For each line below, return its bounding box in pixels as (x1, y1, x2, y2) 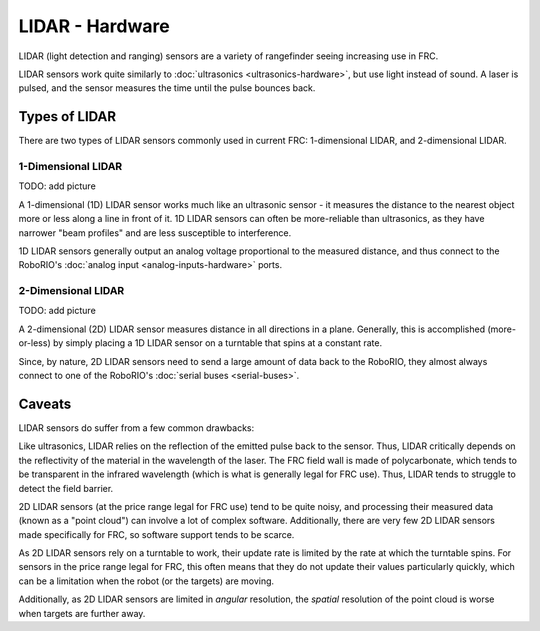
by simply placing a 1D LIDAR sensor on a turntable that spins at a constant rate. (52, 337, 383, 349)
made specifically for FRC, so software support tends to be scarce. (18, 528, 295, 540)
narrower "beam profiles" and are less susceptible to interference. (18, 226, 292, 239)
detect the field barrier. (18, 482, 114, 494)
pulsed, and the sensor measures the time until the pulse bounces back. (18, 82, 316, 94)
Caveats (18, 395, 72, 412)
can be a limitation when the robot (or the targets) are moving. (18, 575, 275, 587)
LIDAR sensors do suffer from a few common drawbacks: (18, 421, 255, 434)
